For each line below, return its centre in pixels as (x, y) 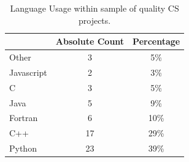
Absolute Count (90, 41)
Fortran (24, 118)
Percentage (156, 41)
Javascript (28, 72)
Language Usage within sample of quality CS (94, 8)
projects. (94, 20)
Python (23, 148)
